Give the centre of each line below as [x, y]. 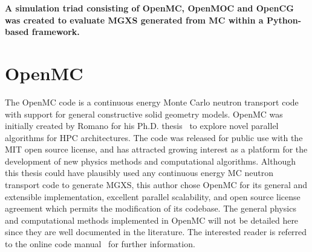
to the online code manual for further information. [100, 244]
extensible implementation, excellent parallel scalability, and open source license [153, 196]
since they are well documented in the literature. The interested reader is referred [156, 232]
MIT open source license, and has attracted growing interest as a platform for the [156, 149]
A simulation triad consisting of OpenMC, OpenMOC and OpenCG [149, 8]
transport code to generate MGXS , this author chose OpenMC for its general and [156, 185]
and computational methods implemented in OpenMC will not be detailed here [152, 220]
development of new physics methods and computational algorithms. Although [151, 161]
